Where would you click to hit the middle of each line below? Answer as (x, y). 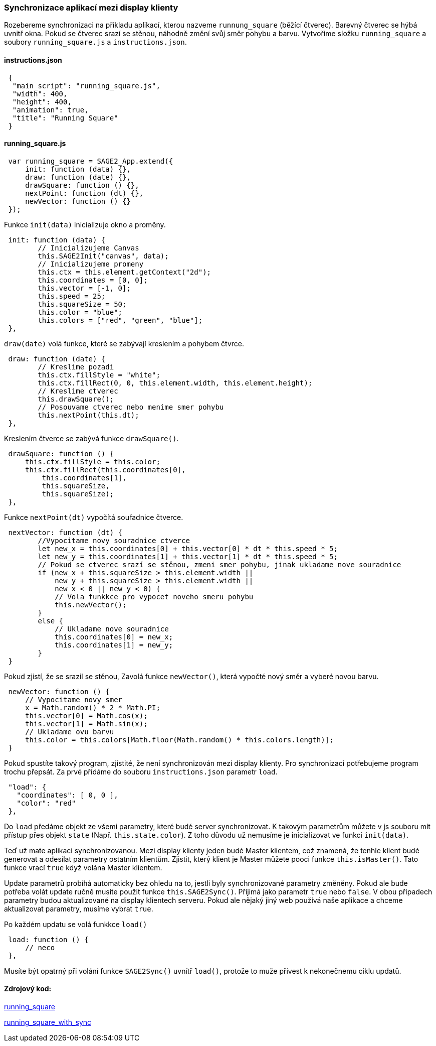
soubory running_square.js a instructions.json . (95, 42)
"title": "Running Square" (65, 118)
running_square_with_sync (48, 1022)
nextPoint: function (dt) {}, (84, 193)
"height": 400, (42, 102)
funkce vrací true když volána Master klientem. (83, 867)
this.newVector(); (91, 605)
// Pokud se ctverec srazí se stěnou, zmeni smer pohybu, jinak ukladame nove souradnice (220, 564)
